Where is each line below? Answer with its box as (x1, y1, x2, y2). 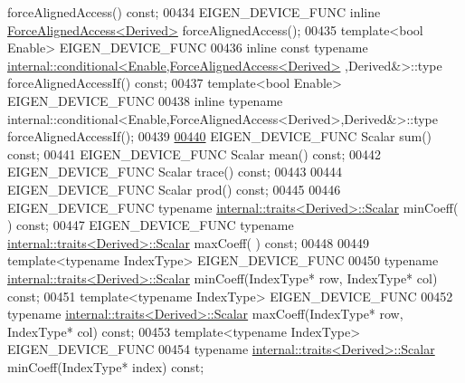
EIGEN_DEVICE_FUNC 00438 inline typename (7, 91, 283, 110)
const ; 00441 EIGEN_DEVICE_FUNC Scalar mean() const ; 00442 (7, 144, 381, 163)
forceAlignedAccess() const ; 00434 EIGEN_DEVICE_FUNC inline (7, 3, 381, 21)
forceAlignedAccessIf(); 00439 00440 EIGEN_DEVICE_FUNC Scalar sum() (7, 127, 432, 146)
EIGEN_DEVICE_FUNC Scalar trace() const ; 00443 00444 (7, 162, 343, 181)
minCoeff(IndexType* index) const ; (7, 357, 204, 376)
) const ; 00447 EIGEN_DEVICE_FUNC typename (7, 215, 294, 235)
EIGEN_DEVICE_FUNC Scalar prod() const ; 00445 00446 (7, 179, 341, 198)
